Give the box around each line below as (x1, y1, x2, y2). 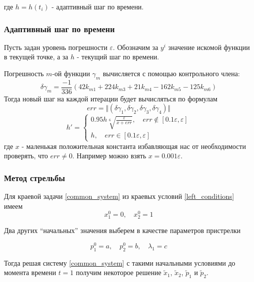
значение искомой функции (168, 42, 250, 52)
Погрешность (4, 68, 44, 78)
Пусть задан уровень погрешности (4, 42, 107, 52)
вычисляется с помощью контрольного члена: (102, 68, 240, 78)
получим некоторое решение (76, 267, 161, 278)
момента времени (4, 267, 56, 278)
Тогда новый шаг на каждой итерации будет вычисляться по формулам (4, 93, 218, 103)
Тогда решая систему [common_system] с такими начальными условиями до (4, 257, 236, 268)
